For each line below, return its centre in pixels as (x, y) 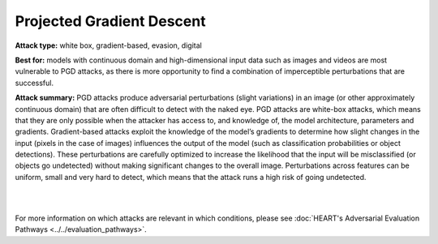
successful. (34, 83)
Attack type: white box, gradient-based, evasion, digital (108, 45)
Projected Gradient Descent (110, 21)
